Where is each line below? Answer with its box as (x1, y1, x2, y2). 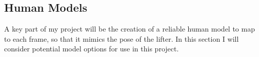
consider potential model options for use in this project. (4, 43, 179, 54)
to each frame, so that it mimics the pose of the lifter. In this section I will (4, 33, 239, 44)
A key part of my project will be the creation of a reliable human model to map (4, 23, 255, 34)
